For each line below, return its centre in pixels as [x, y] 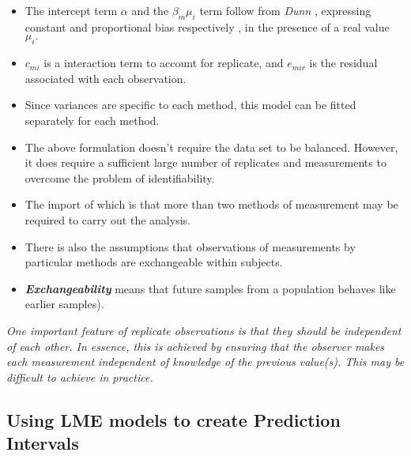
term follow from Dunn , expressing [285, 10]
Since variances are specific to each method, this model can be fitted [190, 105]
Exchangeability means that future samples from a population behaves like [210, 288]
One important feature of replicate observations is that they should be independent [204, 330]
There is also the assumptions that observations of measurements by [190, 246]
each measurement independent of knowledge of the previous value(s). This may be [205, 362]
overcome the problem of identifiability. [120, 177]
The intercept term [71, 10]
